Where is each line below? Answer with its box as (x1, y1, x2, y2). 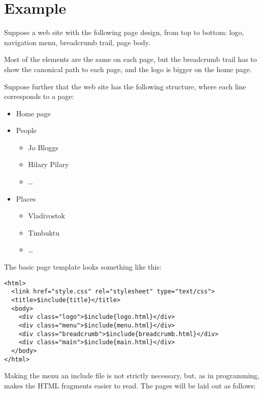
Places (16, 193, 36, 204)
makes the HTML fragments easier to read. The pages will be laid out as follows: (4, 380, 256, 390)
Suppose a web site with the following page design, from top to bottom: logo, (4, 27, 244, 38)
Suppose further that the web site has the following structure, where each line (4, 81, 246, 91)
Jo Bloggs (28, 142, 58, 152)
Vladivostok (28, 210, 65, 221)
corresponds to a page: (4, 91, 74, 102)
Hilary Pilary (28, 159, 69, 170)
